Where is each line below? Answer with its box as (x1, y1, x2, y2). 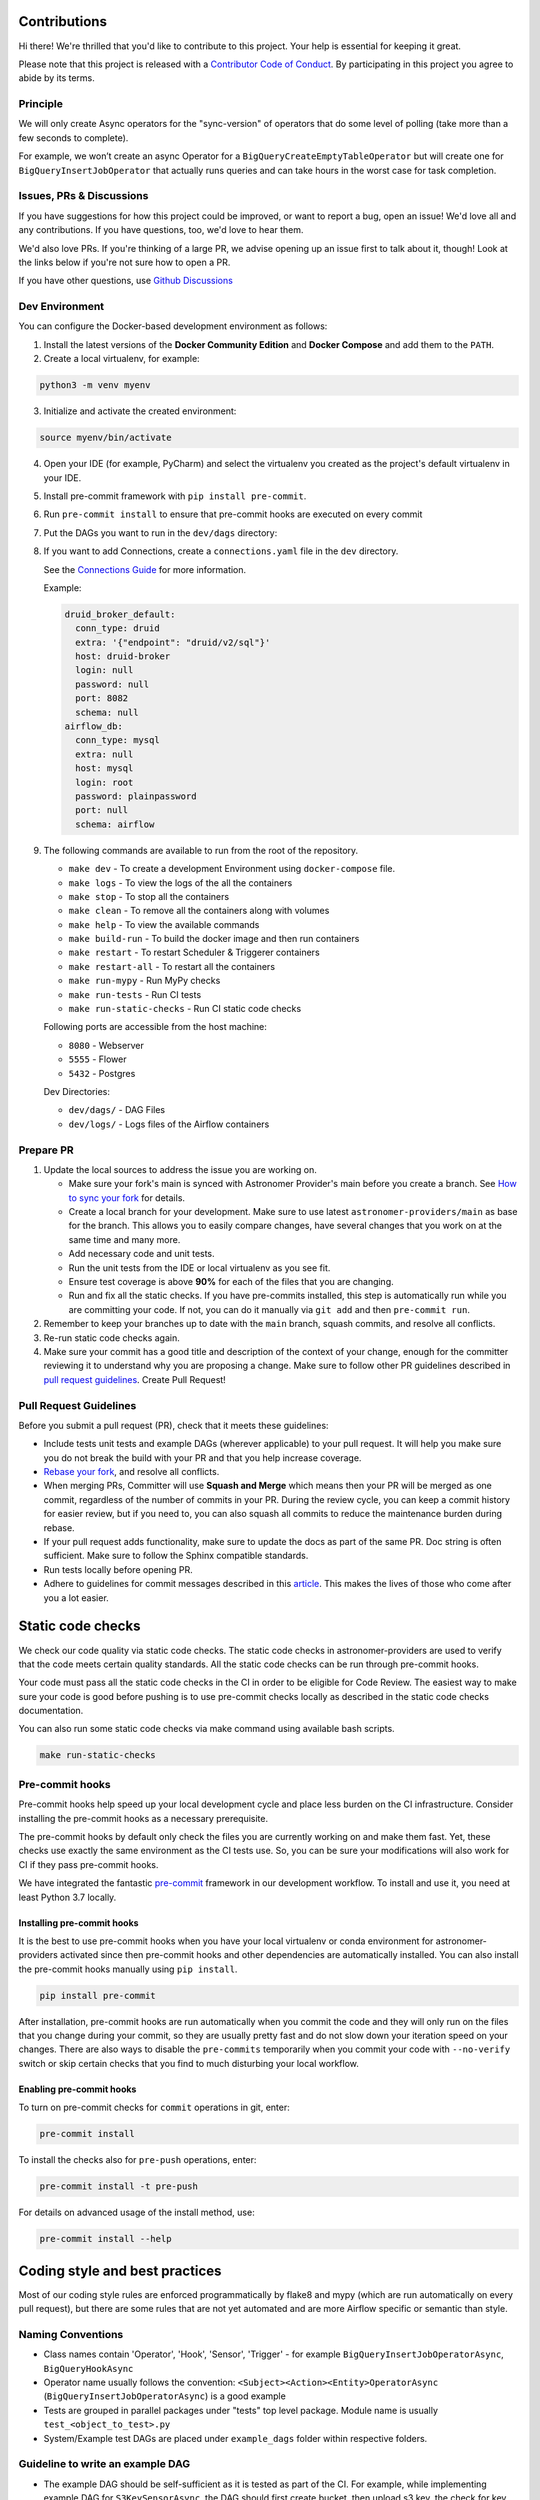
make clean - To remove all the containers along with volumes (68, 905, 330, 917)
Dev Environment (18, 300, 105, 314)
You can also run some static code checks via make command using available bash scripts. (18, 1723, 395, 1735)
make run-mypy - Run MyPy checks (68, 975, 221, 987)
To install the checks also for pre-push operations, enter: (18, 2154, 257, 2166)
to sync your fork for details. (68, 1191, 185, 1204)
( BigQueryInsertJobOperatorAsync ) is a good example (43, 2390, 287, 2402)
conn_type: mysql (75, 735, 160, 746)
